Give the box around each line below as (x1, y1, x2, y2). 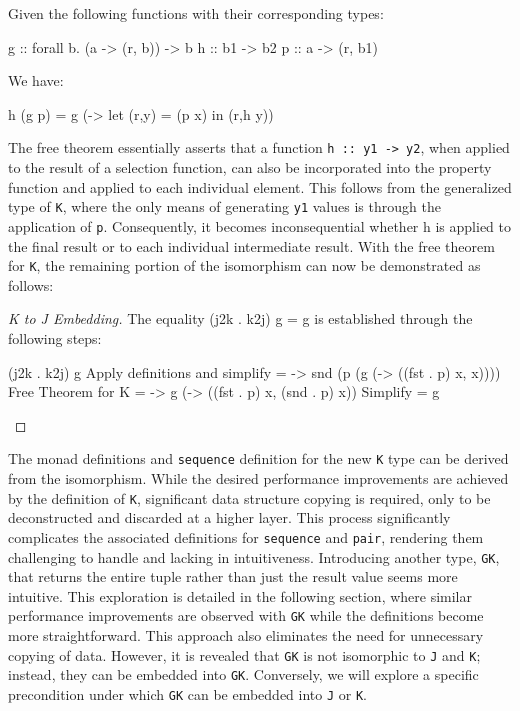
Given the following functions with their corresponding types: (8, 3, 384, 23)
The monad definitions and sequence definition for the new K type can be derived (8, 448, 509, 469)
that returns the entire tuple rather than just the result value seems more (8, 566, 458, 587)
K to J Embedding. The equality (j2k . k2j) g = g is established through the (8, 308, 473, 329)
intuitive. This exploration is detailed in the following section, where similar (8, 585, 473, 606)
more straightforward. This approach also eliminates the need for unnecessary (8, 625, 484, 645)
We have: (8, 70, 64, 91)
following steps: (8, 327, 102, 348)
